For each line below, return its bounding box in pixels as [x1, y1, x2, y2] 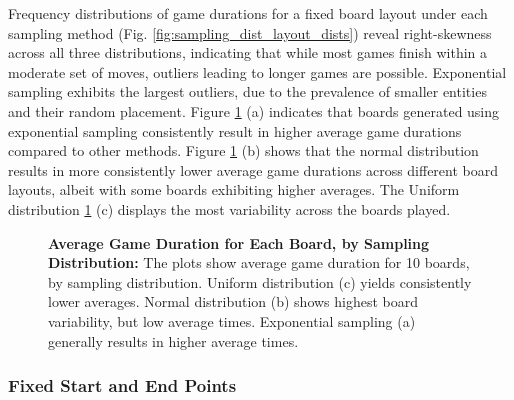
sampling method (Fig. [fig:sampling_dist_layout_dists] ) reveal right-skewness [8, 22, 492, 43]
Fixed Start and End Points [8, 373, 237, 398]
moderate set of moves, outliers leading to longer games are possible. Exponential [8, 61, 507, 82]
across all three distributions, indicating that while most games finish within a [8, 42, 488, 63]
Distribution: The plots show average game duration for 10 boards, [48, 252, 470, 273]
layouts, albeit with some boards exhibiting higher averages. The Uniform [8, 179, 460, 200]
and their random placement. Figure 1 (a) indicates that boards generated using [8, 100, 500, 121]
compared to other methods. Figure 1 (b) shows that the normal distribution [8, 140, 479, 161]
